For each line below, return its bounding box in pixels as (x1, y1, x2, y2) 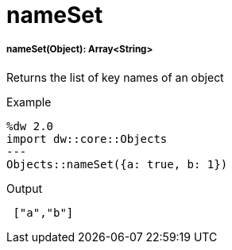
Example (6, 94, 52, 109)
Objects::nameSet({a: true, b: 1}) (6, 157, 228, 171)
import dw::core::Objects (6, 132, 168, 145)
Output (6, 181, 42, 195)
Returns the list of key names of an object (6, 70, 224, 84)
